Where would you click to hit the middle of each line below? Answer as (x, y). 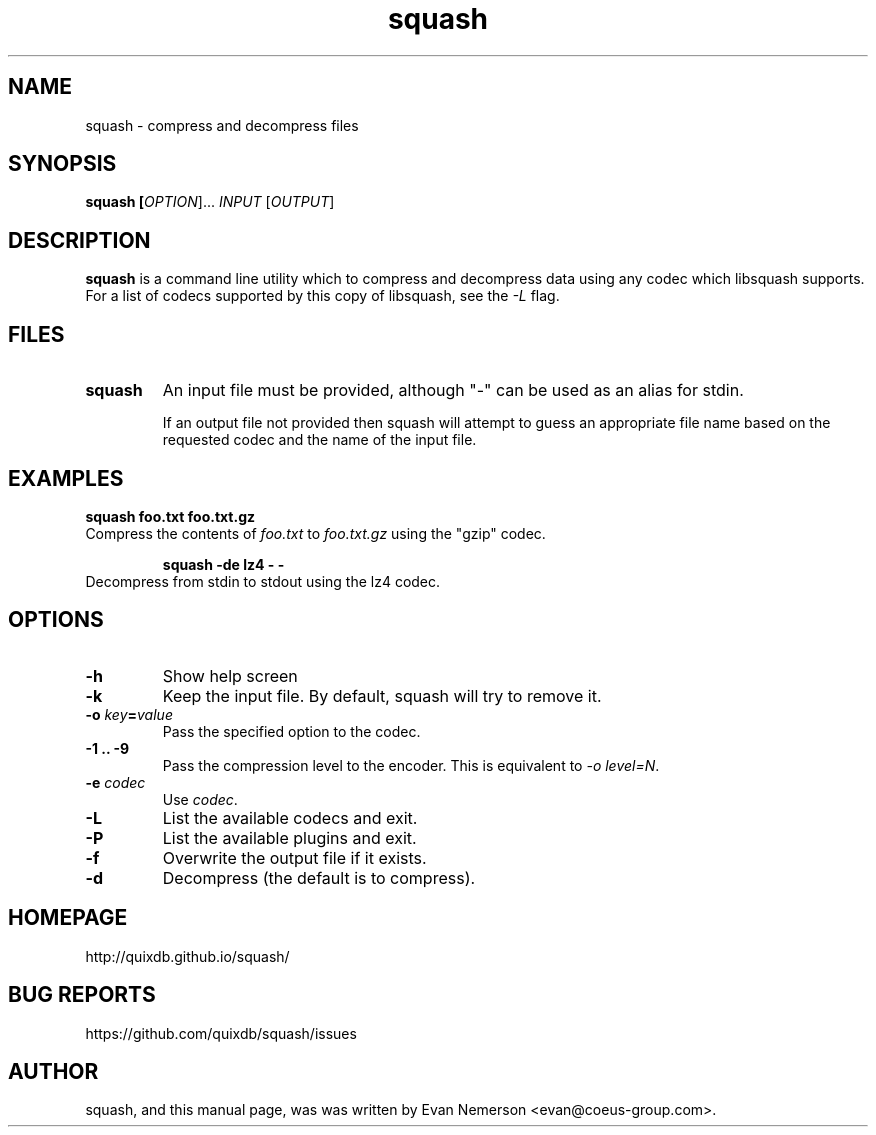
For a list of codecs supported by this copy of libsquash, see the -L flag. (322, 296)
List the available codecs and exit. (290, 817)
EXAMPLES (66, 478)
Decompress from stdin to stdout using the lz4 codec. (263, 581)
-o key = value (129, 714)
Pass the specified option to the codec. (291, 731)
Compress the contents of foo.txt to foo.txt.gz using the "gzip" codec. (315, 533)
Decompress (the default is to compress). (319, 877)
